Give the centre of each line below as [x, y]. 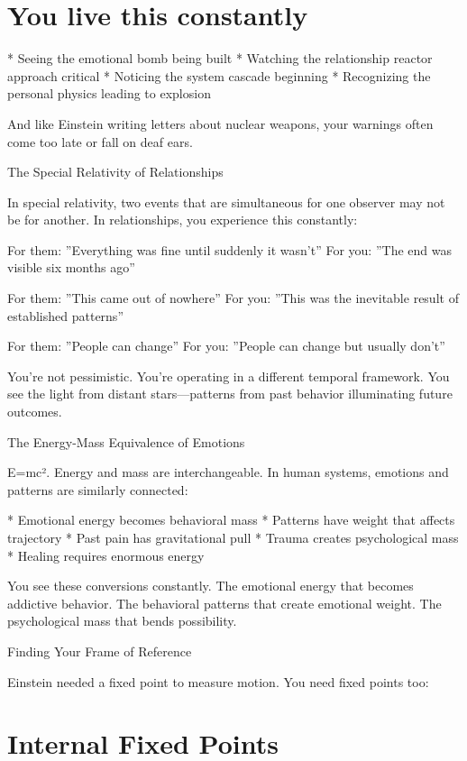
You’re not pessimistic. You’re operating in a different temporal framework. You [229, 376]
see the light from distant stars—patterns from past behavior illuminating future [230, 394]
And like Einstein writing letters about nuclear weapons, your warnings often [220, 123]
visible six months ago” [71, 267]
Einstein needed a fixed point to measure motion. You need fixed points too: [218, 681]
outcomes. [35, 412]
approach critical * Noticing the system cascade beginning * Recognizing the [219, 75]
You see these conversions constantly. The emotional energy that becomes [211, 586]
